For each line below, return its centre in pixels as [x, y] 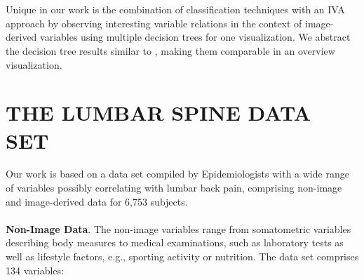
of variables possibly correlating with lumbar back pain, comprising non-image [174, 188]
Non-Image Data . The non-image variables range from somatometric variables [178, 228]
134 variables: [35, 270]
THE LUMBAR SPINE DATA [159, 113]
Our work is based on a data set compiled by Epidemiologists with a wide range [177, 174]
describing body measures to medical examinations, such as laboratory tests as [175, 242]
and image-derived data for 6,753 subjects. [97, 201]
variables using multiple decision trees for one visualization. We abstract [195, 37]
